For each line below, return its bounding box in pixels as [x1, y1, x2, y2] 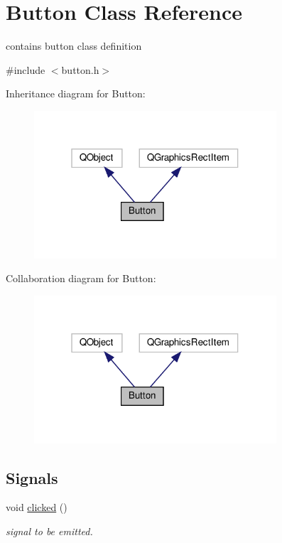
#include [6, 62, 45, 77]
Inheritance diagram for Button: [6, 86, 146, 101]
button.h [61, 62, 99, 77]
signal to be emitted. [6, 523, 93, 538]
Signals [6, 466, 58, 488]
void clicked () [6, 500, 67, 515]
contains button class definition [6, 38, 142, 53]
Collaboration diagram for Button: [6, 271, 156, 286]
